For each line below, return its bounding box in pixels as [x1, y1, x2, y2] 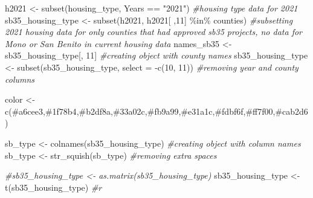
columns [5, 72, 35, 85]
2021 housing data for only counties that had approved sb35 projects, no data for [5, 25, 302, 38]
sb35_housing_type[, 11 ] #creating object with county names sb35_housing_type [5, 49, 308, 62]
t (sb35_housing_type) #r [5, 180, 102, 193]
